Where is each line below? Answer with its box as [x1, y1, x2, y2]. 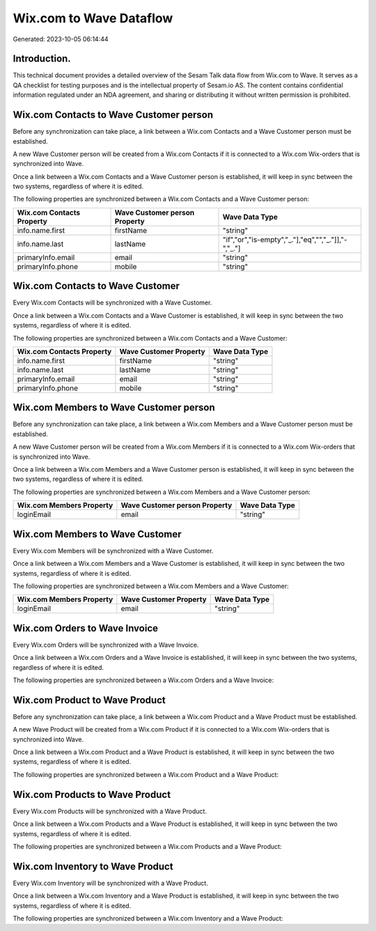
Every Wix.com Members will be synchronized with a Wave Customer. [13, 546, 214, 555]
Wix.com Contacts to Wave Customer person [13, 109, 214, 121]
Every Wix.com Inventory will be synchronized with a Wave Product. [13, 879, 208, 887]
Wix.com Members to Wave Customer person [13, 401, 215, 414]
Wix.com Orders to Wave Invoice [13, 622, 159, 634]
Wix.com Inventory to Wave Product [13, 861, 173, 872]
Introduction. [13, 53, 71, 65]
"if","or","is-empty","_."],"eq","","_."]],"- [222, 234, 347, 244]
